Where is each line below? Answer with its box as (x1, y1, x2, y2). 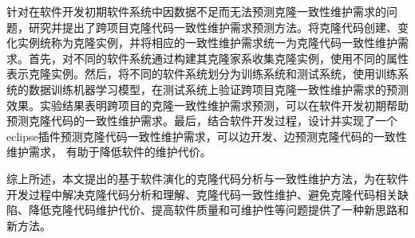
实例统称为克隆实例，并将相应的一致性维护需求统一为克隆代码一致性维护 (17, 34, 397, 51)
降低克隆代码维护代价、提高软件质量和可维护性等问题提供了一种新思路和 (28, 201, 409, 218)
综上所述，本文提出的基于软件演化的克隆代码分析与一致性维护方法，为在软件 (6, 170, 409, 186)
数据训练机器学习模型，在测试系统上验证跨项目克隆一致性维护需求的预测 (28, 80, 409, 97)
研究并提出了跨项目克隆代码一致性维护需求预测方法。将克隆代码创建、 (28, 18, 397, 35)
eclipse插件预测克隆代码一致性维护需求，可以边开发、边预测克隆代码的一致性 (6, 127, 407, 144)
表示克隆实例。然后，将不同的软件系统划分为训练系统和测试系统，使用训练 (6, 65, 397, 82)
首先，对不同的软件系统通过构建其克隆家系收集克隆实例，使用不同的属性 (28, 49, 409, 66)
